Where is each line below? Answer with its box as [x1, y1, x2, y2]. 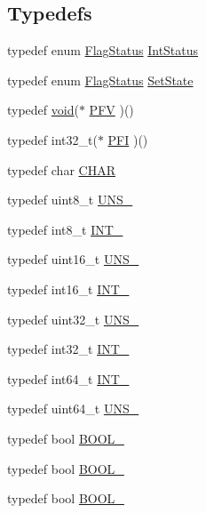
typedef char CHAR [7, 160, 115, 179]
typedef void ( [7, 100, 79, 119]
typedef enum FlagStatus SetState [7, 70, 194, 89]
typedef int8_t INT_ [7, 220, 123, 238]
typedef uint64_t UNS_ [7, 399, 139, 418]
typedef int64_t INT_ [7, 369, 130, 388]
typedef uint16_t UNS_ [7, 250, 139, 269]
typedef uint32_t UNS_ [7, 309, 139, 328]
